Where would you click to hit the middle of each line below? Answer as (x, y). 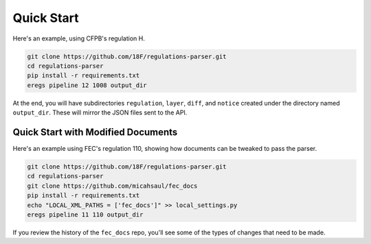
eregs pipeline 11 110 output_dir (85, 215)
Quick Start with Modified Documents (95, 132)
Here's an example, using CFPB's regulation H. (79, 38)
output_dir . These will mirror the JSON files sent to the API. (100, 112)
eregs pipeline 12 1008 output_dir (87, 85)
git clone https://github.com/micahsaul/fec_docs (112, 186)
